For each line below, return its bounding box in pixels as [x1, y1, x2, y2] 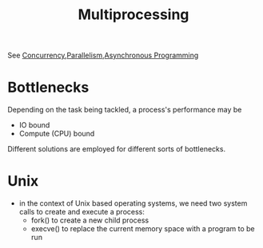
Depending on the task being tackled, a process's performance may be [7, 105, 242, 115]
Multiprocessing [78, 6, 189, 24]
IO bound [18, 120, 50, 130]
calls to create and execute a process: [18, 207, 145, 217]
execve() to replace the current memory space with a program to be [30, 224, 255, 234]
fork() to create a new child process [30, 215, 149, 225]
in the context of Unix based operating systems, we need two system [18, 199, 248, 208]
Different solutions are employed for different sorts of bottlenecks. [7, 144, 225, 154]
